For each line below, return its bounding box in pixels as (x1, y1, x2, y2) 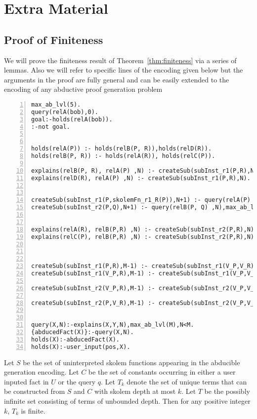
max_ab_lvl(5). (31, 101, 81, 108)
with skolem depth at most (94, 386, 176, 396)
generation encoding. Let (4, 367, 79, 377)
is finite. (21, 405, 45, 416)
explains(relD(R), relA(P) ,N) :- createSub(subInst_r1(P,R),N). (31, 174, 251, 182)
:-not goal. (31, 123, 70, 130)
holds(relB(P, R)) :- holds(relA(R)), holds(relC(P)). (31, 152, 215, 160)
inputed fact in (4, 376, 49, 386)
